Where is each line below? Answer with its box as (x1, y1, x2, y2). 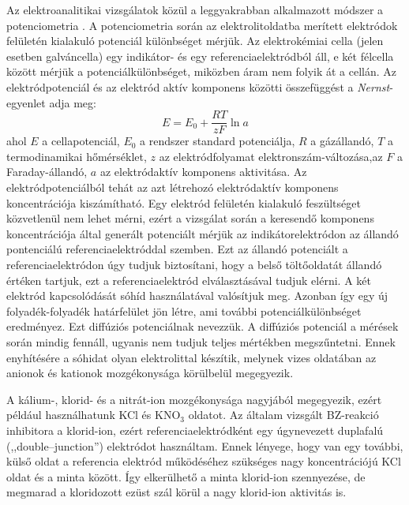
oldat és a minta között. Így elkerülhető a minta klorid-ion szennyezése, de (6, 468, 366, 484)
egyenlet (6, 94, 46, 110)
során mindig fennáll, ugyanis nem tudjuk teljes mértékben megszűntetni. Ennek (6, 333, 396, 350)
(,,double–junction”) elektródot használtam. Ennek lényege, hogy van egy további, (6, 437, 403, 454)
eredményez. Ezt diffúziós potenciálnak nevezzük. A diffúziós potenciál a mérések (6, 318, 399, 335)
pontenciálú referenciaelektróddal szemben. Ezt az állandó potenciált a (6, 241, 348, 257)
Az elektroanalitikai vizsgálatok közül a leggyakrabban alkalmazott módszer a (6, 2, 384, 17)
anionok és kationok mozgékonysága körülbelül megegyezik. (6, 365, 294, 381)
